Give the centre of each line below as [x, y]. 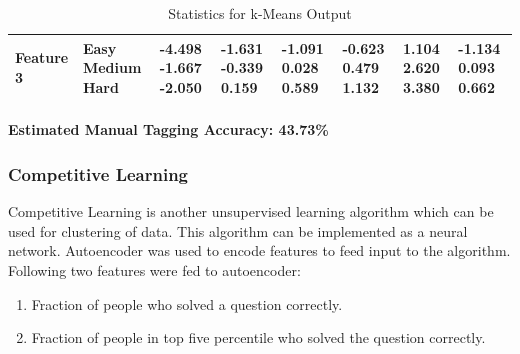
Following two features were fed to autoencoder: [154, 270]
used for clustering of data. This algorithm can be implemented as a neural [238, 230]
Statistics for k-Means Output [260, 13]
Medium [112, 67]
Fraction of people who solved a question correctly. [187, 303]
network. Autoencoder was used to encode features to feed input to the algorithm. [259, 250]
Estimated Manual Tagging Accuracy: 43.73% [168, 129]
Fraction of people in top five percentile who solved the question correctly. [258, 337]
